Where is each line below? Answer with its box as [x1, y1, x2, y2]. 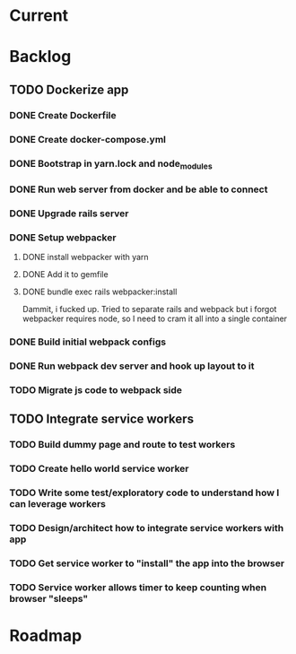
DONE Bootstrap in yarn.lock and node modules [9, 157, 213, 171]
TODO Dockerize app [9, 82, 129, 97]
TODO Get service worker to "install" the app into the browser [9, 557, 285, 570]
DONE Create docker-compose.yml [9, 133, 166, 145]
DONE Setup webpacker [9, 231, 117, 243]
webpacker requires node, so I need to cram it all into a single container [22, 313, 288, 324]
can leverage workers [9, 497, 106, 510]
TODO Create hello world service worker [9, 462, 189, 475]
